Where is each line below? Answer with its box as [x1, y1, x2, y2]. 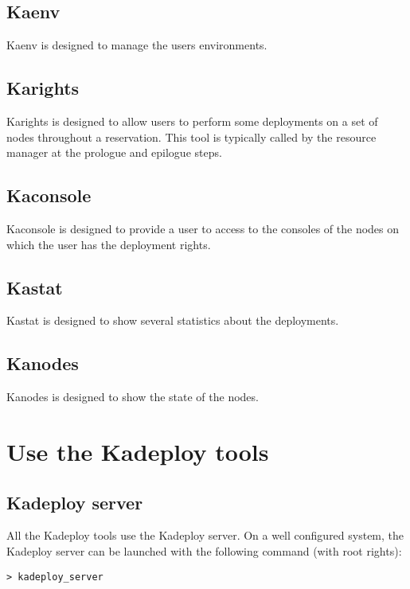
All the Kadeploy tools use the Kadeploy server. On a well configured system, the [6, 527, 404, 544]
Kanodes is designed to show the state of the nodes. [6, 388, 259, 405]
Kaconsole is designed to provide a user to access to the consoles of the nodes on [6, 220, 400, 236]
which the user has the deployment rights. [6, 236, 211, 252]
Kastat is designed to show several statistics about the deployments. [6, 312, 339, 329]
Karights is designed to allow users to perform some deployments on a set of [6, 113, 378, 129]
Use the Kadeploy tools [6, 435, 269, 467]
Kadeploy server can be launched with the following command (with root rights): [6, 542, 402, 559]
